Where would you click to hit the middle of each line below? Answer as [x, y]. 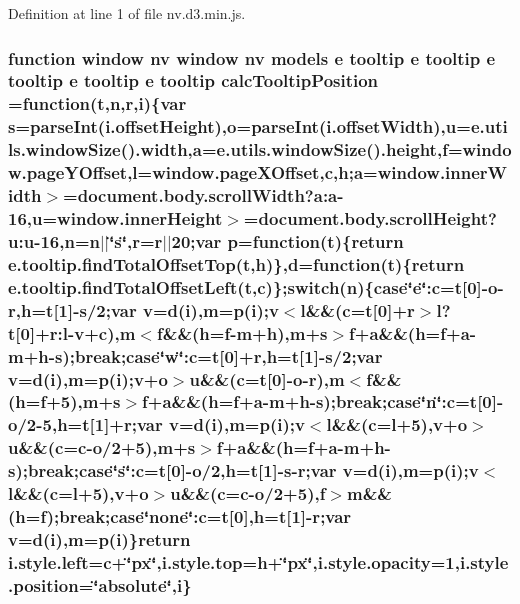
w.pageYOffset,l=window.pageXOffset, [166, 172]
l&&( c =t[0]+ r [357, 309]
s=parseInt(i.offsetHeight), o [122, 126]
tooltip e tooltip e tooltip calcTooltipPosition [193, 80]
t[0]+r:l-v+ [53, 332]
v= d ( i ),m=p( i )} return [99, 538]
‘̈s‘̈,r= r [136, 240]
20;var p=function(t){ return [287, 240]
